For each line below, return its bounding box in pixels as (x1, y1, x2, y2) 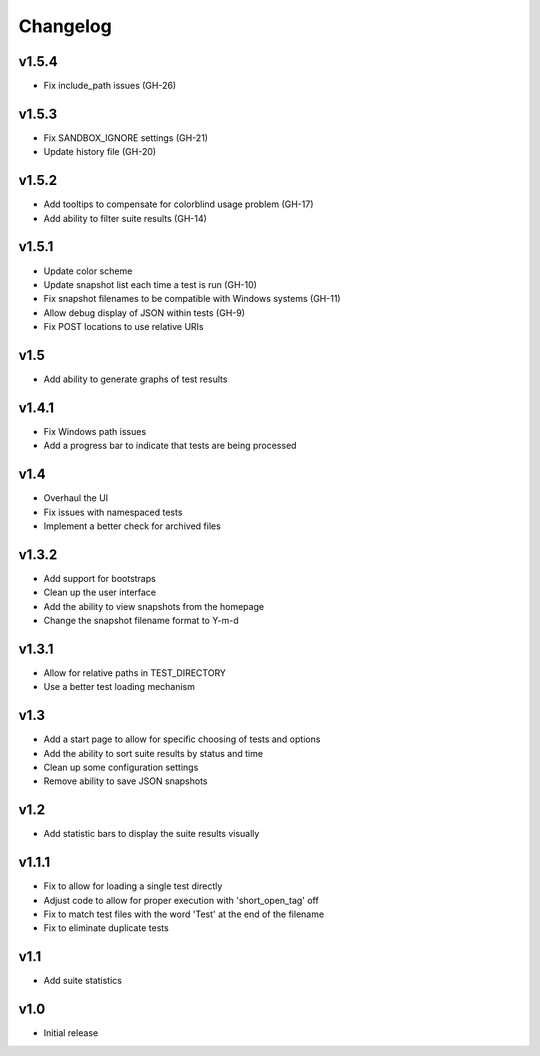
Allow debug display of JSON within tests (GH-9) (43, 306, 245, 319)
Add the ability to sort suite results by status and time (43, 747, 264, 759)
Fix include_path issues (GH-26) (43, 80, 177, 92)
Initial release (43, 1027, 99, 1039)
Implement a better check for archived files (43, 520, 222, 532)
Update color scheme (43, 265, 133, 277)
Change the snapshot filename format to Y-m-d (43, 615, 239, 627)
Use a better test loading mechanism (43, 681, 195, 693)
